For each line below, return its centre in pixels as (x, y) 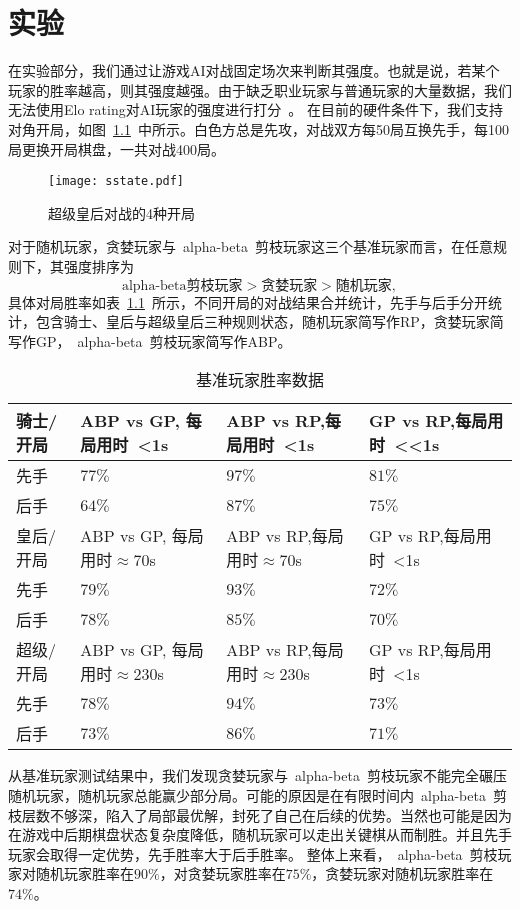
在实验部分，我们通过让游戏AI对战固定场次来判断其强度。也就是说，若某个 (254, 70)
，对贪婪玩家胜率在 (222, 873)
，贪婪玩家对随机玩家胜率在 (402, 873)
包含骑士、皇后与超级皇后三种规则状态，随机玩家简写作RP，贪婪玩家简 (269, 321)
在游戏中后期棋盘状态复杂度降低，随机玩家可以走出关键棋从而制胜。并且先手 (260, 834)
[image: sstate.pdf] (116, 181)
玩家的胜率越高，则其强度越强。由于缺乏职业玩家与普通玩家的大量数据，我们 (260, 89)
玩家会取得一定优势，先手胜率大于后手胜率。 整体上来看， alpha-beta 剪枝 (253, 853)
